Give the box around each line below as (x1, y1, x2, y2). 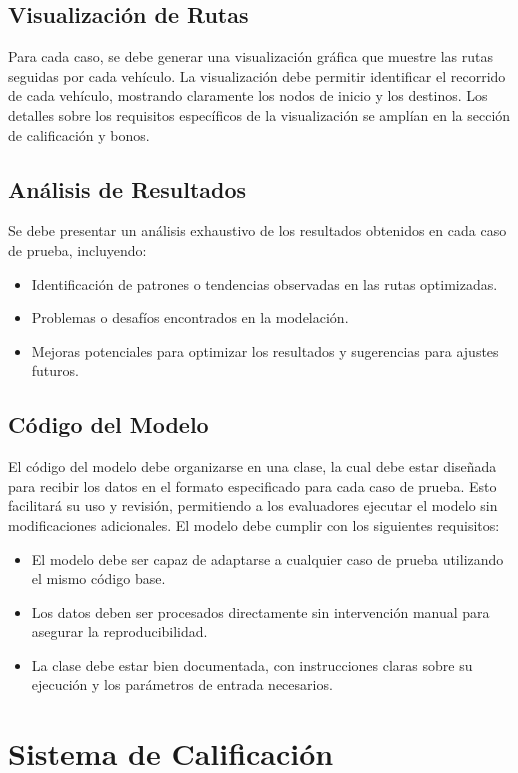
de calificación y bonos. (8, 124, 150, 145)
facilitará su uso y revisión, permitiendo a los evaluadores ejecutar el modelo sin (8, 495, 498, 516)
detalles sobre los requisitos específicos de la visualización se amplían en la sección (8, 104, 511, 125)
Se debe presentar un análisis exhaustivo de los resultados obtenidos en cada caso (8, 220, 507, 241)
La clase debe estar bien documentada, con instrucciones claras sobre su (31, 654, 473, 675)
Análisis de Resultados (8, 173, 247, 204)
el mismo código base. (31, 568, 166, 589)
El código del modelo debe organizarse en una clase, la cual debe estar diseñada (8, 456, 497, 477)
